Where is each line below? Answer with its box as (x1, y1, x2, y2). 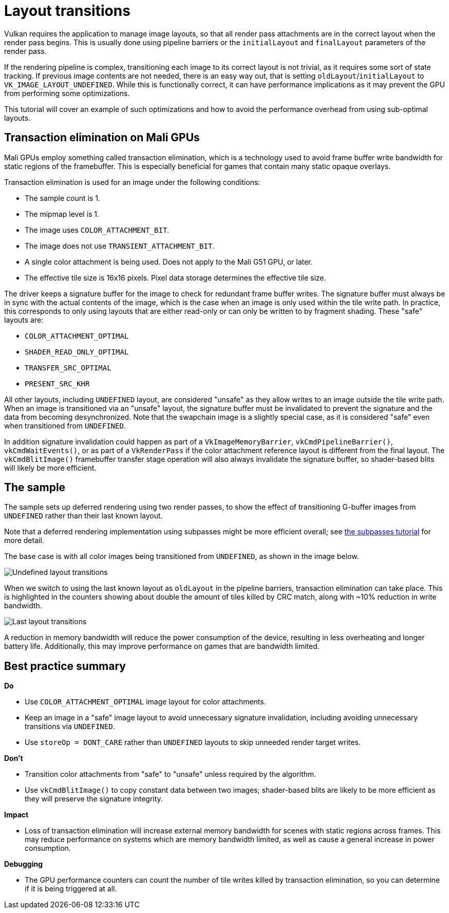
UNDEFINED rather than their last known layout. (4, 511, 163, 520)
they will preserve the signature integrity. (25, 794, 163, 804)
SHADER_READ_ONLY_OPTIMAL (25, 347, 129, 356)
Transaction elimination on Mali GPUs (4, 131, 200, 144)
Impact (4, 810, 29, 819)
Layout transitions (4, 2, 130, 20)
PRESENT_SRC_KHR (25, 379, 90, 388)
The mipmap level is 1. (25, 209, 100, 218)
